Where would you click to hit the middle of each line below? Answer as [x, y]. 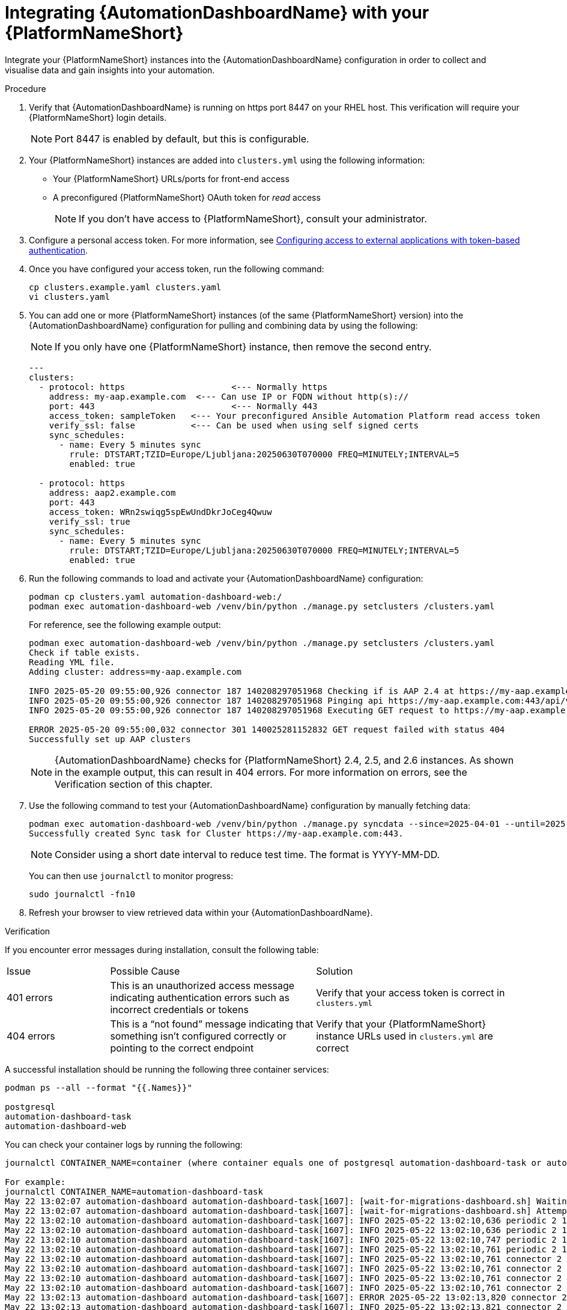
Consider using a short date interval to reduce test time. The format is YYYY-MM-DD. [247, 854]
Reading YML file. [72, 662]
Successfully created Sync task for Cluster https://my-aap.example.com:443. [216, 833]
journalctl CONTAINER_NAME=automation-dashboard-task [134, 1191]
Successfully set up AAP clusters [110, 739]
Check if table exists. [85, 652]
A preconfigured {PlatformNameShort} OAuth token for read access [187, 197]
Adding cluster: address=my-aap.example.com [135, 672]
